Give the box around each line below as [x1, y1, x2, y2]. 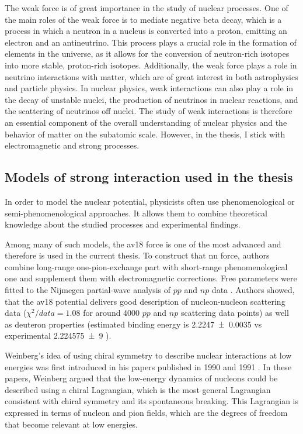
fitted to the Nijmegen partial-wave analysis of [5, 284, 171, 296]
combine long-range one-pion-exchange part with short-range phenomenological [5, 260, 288, 273]
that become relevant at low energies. [5, 418, 138, 430]
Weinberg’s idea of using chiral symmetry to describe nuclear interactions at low [5, 349, 292, 361]
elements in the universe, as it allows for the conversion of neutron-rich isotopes [5, 47, 290, 60]
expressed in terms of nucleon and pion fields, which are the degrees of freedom [5, 407, 288, 419]
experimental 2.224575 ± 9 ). [5, 329, 112, 342]
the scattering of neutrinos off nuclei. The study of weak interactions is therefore [5, 105, 292, 117]
